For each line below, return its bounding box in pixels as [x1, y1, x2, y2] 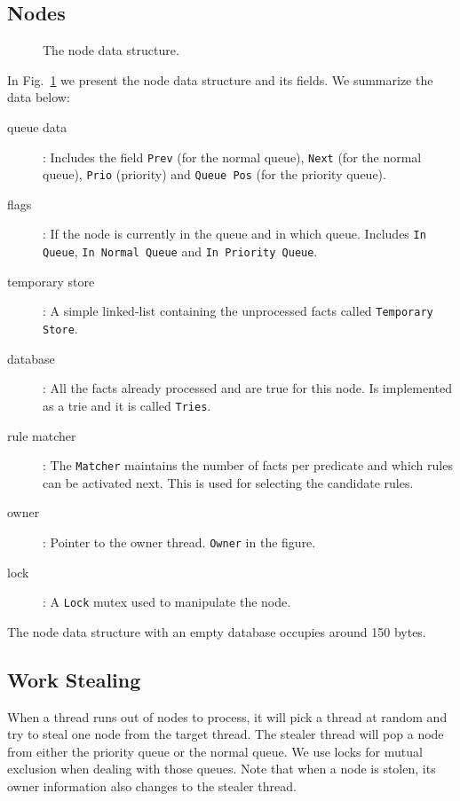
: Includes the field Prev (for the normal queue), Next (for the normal [43, 147, 422, 166]
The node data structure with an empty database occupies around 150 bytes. [7, 622, 426, 640]
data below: [7, 88, 70, 106]
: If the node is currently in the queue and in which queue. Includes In [43, 224, 426, 243]
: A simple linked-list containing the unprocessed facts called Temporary [43, 302, 433, 320]
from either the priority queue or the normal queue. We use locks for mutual [7, 742, 423, 760]
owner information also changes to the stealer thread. [7, 777, 297, 796]
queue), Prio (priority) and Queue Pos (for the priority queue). [43, 165, 386, 184]
